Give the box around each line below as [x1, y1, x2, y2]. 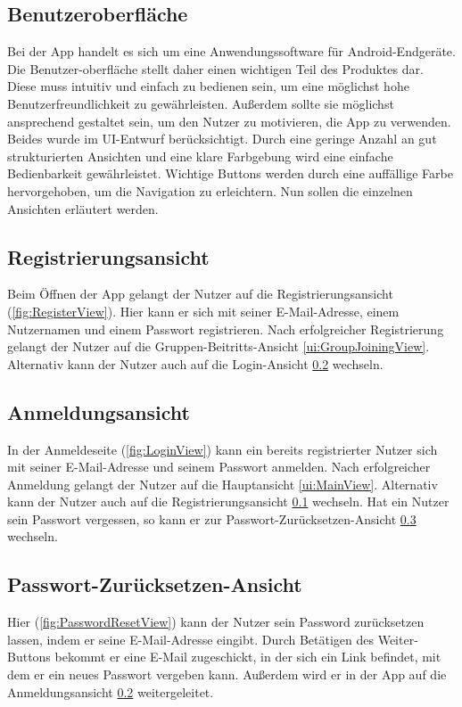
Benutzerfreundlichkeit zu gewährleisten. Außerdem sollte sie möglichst [7, 94, 394, 112]
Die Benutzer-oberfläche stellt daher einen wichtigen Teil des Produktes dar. [7, 59, 424, 78]
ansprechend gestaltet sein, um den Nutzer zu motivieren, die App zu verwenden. [7, 111, 451, 130]
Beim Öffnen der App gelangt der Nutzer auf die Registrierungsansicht [7, 284, 393, 303]
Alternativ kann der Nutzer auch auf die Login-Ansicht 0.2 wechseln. [7, 354, 384, 373]
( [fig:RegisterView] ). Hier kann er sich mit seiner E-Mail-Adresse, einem [7, 301, 400, 320]
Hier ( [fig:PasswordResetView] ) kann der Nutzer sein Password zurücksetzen [7, 612, 425, 631]
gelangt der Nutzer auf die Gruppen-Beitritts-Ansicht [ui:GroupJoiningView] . [7, 337, 430, 356]
